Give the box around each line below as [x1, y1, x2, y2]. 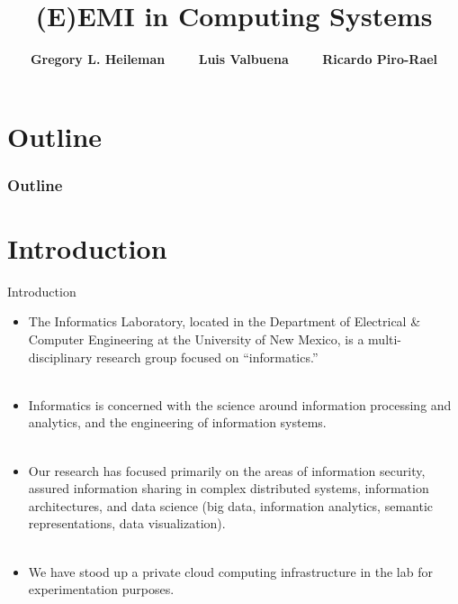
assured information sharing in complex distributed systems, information [28, 479, 429, 498]
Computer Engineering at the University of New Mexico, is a [28, 330, 364, 349]
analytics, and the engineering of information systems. [28, 413, 327, 432]
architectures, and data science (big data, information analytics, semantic [28, 496, 433, 515]
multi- [368, 330, 402, 349]
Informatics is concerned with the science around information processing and [28, 395, 452, 414]
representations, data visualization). [28, 514, 226, 533]
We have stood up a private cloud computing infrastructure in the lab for [28, 562, 433, 581]
